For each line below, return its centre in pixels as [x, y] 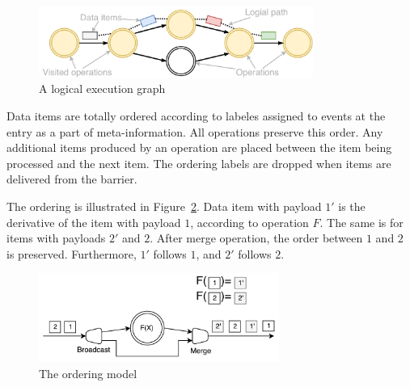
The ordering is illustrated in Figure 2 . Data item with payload [164, 206]
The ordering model [88, 373]
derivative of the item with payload [94, 222]
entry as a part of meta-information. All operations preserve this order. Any [195, 131]
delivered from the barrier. [72, 179]
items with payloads [56, 238]
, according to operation [249, 222]
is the [352, 206]
